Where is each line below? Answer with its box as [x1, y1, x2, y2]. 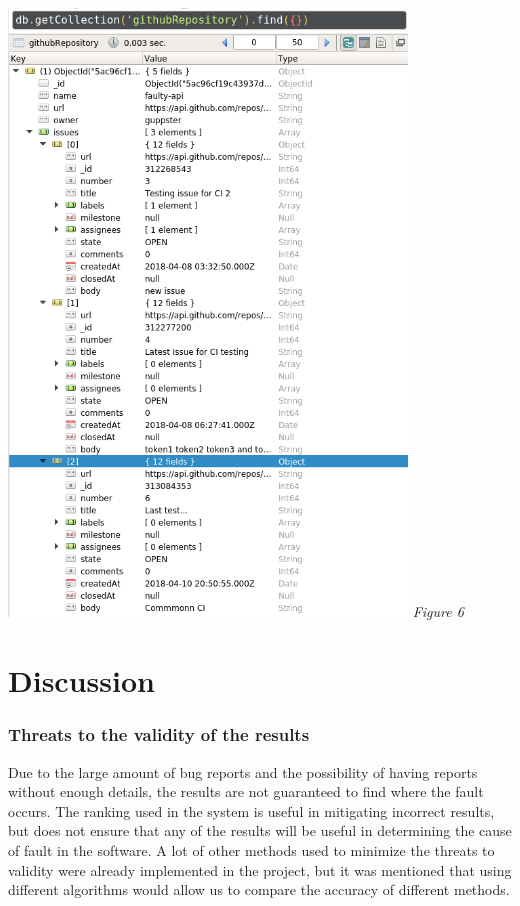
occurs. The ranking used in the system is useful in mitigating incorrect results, [8, 800, 495, 821]
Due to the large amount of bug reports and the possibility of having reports [8, 761, 478, 782]
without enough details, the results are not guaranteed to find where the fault [8, 781, 484, 802]
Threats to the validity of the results [8, 722, 310, 747]
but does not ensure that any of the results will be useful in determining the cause [8, 820, 512, 841]
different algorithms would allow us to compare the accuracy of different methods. [8, 879, 510, 900]
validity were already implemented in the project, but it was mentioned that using [8, 859, 512, 880]
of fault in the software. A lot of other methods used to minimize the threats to [8, 840, 495, 861]
